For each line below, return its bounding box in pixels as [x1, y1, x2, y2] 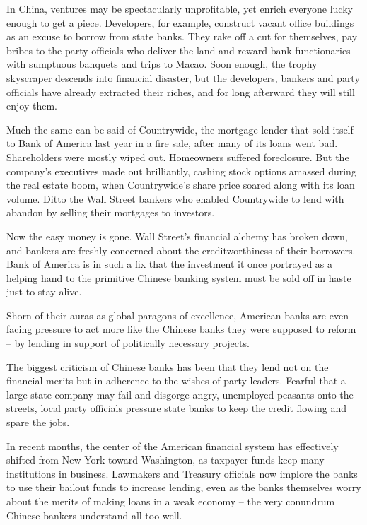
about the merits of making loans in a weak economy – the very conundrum [6, 494, 335, 508]
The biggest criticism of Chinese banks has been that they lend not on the [6, 359, 329, 374]
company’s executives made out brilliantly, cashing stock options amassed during [6, 163, 356, 178]
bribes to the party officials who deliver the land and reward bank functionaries [6, 42, 351, 57]
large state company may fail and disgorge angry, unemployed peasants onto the [6, 387, 354, 401]
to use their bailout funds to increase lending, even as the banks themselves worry [6, 480, 361, 495]
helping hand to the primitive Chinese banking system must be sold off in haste [6, 270, 351, 285]
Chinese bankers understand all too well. [6, 507, 182, 522]
